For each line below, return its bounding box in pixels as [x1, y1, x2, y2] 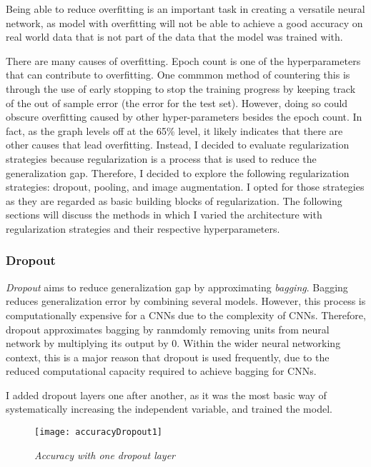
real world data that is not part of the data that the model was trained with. [6, 29, 343, 44]
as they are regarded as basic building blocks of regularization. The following [6, 193, 342, 208]
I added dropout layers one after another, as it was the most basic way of [6, 387, 327, 402]
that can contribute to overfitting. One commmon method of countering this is [6, 67, 350, 82]
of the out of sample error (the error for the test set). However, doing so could [6, 95, 348, 110]
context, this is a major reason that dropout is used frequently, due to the [6, 349, 330, 364]
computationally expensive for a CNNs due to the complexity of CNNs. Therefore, [6, 307, 366, 322]
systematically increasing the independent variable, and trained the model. [6, 401, 332, 416]
